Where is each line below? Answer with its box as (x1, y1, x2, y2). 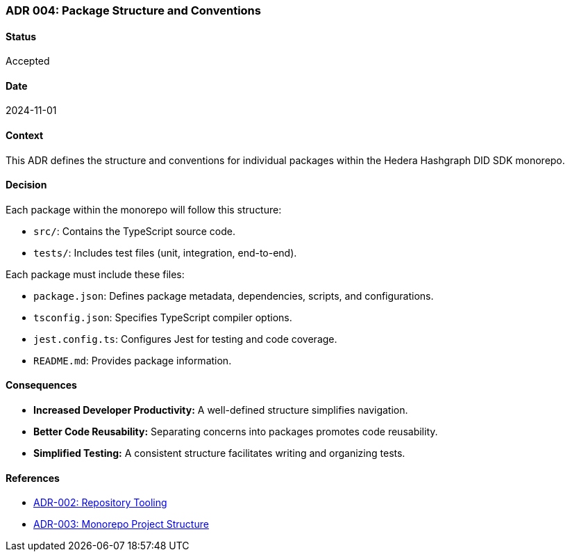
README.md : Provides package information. (33, 354, 232, 366)
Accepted (6, 55, 50, 67)
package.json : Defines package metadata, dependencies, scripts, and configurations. (33, 289, 434, 302)
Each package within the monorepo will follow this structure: (6, 203, 282, 216)
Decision (6, 179, 47, 191)
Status (6, 30, 37, 42)
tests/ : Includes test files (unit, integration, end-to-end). (33, 246, 297, 259)
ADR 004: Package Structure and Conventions (6, 3, 261, 17)
